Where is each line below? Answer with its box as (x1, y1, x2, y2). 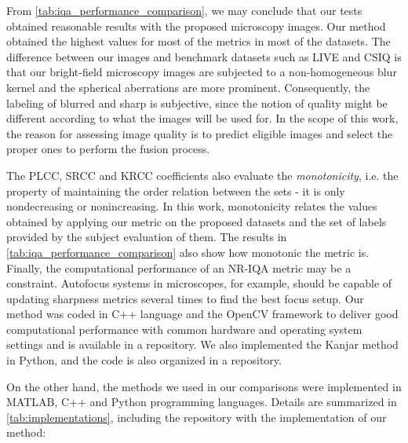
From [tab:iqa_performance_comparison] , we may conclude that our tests (6, 2, 362, 18)
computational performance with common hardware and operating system (6, 320, 362, 337)
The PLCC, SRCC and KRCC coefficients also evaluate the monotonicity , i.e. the (6, 167, 399, 183)
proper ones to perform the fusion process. (6, 141, 210, 157)
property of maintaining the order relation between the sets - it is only (6, 182, 345, 199)
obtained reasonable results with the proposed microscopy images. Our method (6, 17, 386, 34)
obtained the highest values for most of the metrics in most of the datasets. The (6, 33, 391, 49)
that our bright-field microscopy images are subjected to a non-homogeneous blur (6, 64, 397, 80)
